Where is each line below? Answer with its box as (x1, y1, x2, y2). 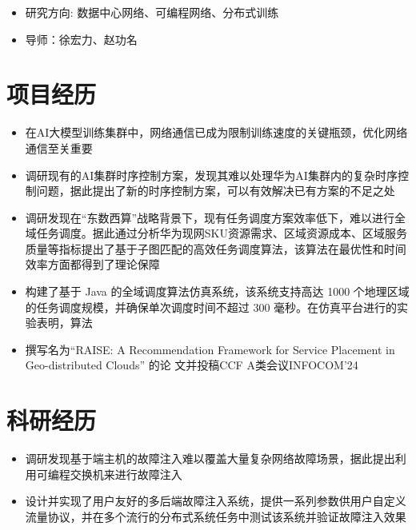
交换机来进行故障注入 (70, 465, 182, 482)
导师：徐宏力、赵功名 (25, 30, 138, 47)
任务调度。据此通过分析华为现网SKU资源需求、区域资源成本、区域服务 (36, 225, 407, 241)
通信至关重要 (25, 139, 93, 156)
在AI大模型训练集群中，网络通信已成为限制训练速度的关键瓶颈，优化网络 (25, 124, 408, 141)
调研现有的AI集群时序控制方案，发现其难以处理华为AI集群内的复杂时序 (25, 166, 398, 183)
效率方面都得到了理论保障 (25, 256, 160, 273)
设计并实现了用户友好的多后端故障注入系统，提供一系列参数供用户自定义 (25, 492, 406, 509)
